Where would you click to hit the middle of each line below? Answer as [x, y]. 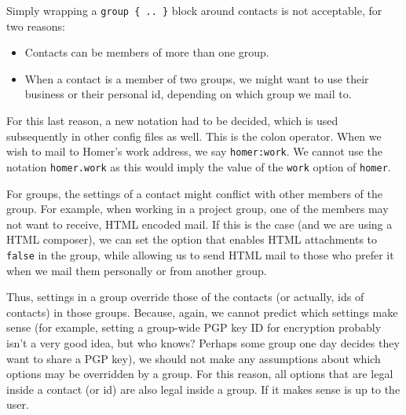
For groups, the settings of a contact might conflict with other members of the [194, 193]
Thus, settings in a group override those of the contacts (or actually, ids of [185, 297]
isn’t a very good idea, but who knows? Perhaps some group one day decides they [203, 342]
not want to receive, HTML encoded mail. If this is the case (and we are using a [199, 224]
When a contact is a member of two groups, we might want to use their [197, 78]
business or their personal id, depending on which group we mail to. [188, 94]
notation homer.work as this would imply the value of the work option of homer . [199, 166]
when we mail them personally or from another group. [137, 270]
